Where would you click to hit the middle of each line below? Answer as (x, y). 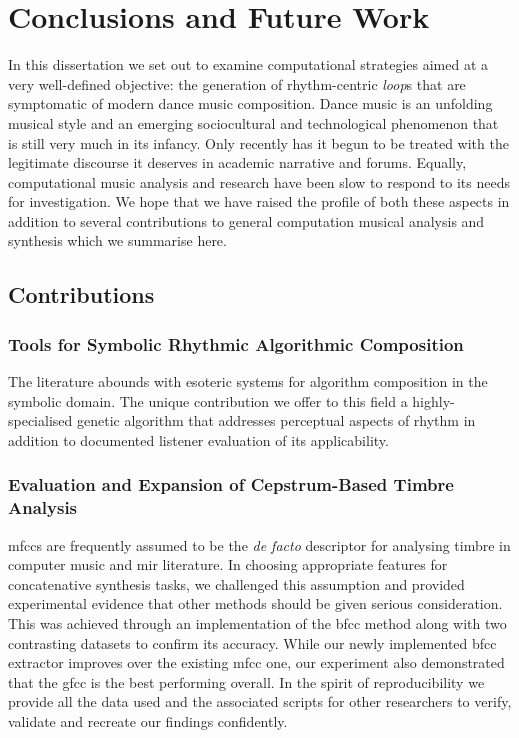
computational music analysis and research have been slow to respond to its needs (259, 181)
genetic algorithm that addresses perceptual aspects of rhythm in (276, 420)
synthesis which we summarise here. (117, 240)
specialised (40, 420)
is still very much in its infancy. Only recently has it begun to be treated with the (258, 142)
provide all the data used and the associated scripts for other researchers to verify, (260, 701)
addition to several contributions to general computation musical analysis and (246, 220)
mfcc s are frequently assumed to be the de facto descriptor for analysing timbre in (259, 544)
